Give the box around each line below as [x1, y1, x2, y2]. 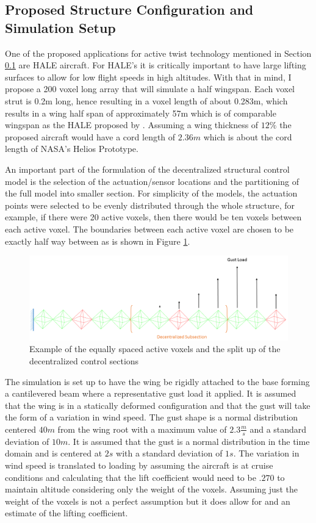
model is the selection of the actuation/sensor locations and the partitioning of [5, 175, 299, 187]
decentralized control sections [29, 354, 139, 367]
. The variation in [233, 447, 300, 460]
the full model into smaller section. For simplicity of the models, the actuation [5, 187, 298, 200]
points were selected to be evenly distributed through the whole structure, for [5, 198, 295, 211]
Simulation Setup [5, 18, 116, 37]
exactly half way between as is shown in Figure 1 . [5, 234, 190, 247]
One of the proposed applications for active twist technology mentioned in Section [5, 46, 312, 59]
